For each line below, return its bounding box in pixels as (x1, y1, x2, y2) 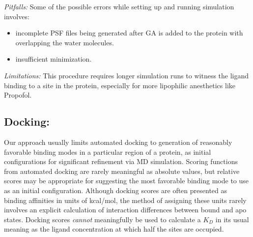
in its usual (215, 214, 249, 224)
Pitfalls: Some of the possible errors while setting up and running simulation (4, 1, 234, 11)
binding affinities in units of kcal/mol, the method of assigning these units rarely (4, 195, 247, 205)
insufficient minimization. (15, 54, 92, 64)
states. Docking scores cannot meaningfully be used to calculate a (4, 214, 201, 224)
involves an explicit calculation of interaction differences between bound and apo (4, 204, 247, 215)
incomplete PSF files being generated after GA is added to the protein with (15, 28, 243, 38)
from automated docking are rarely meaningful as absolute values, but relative (4, 166, 240, 176)
